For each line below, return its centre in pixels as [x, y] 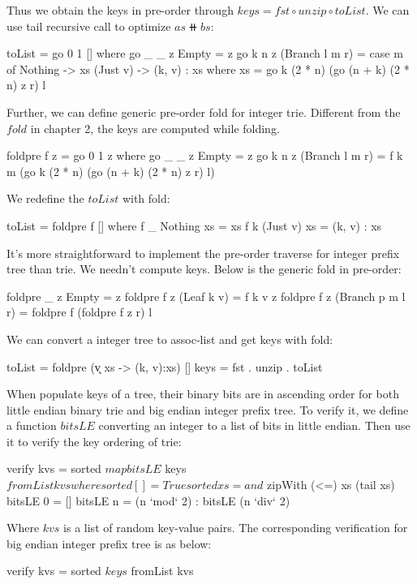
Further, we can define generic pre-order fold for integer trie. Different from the [204, 112]
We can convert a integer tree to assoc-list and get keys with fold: [170, 339]
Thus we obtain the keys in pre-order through [120, 10]
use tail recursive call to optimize [89, 26]
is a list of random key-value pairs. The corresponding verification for [236, 528]
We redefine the [45, 198]
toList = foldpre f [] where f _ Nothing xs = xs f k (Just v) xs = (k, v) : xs [194, 225]
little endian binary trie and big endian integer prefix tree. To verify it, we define [208, 409]
